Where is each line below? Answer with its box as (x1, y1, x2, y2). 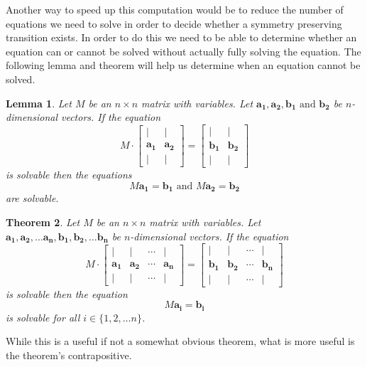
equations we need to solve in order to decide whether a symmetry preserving (6, 16, 342, 31)
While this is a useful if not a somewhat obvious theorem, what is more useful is (6, 334, 355, 349)
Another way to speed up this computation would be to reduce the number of (6, 2, 344, 16)
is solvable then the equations (6, 167, 132, 182)
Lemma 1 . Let (6, 95, 72, 110)
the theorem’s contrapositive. (6, 347, 132, 362)
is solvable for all (6, 309, 80, 324)
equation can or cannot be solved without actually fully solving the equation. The (6, 43, 361, 58)
